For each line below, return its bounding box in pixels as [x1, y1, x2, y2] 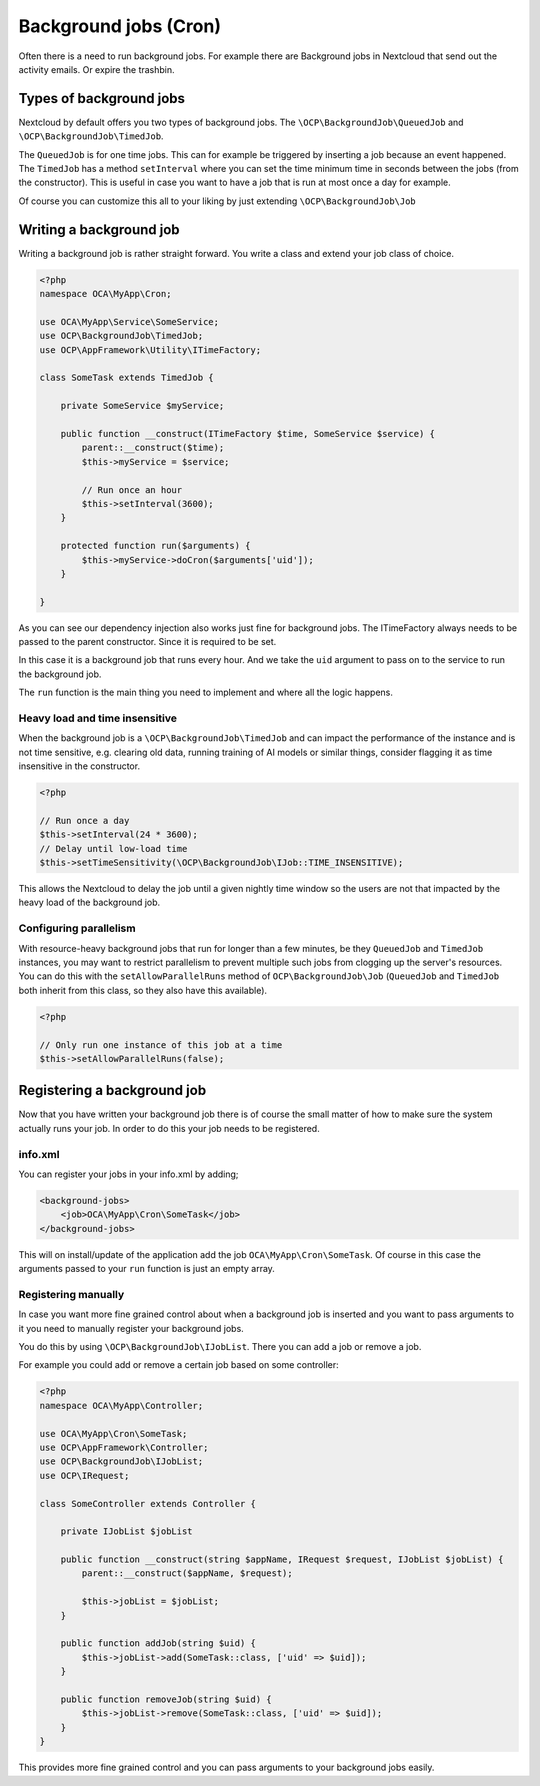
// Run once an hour [81, 484, 183, 495]
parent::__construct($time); [81, 442, 225, 454]
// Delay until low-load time [39, 843, 188, 854]
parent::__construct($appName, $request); [81, 1568, 294, 1579]
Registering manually [18, 1287, 125, 1301]
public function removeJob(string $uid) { [60, 1693, 272, 1705]
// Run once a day [39, 815, 130, 826]
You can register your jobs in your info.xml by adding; [18, 1168, 239, 1180]
